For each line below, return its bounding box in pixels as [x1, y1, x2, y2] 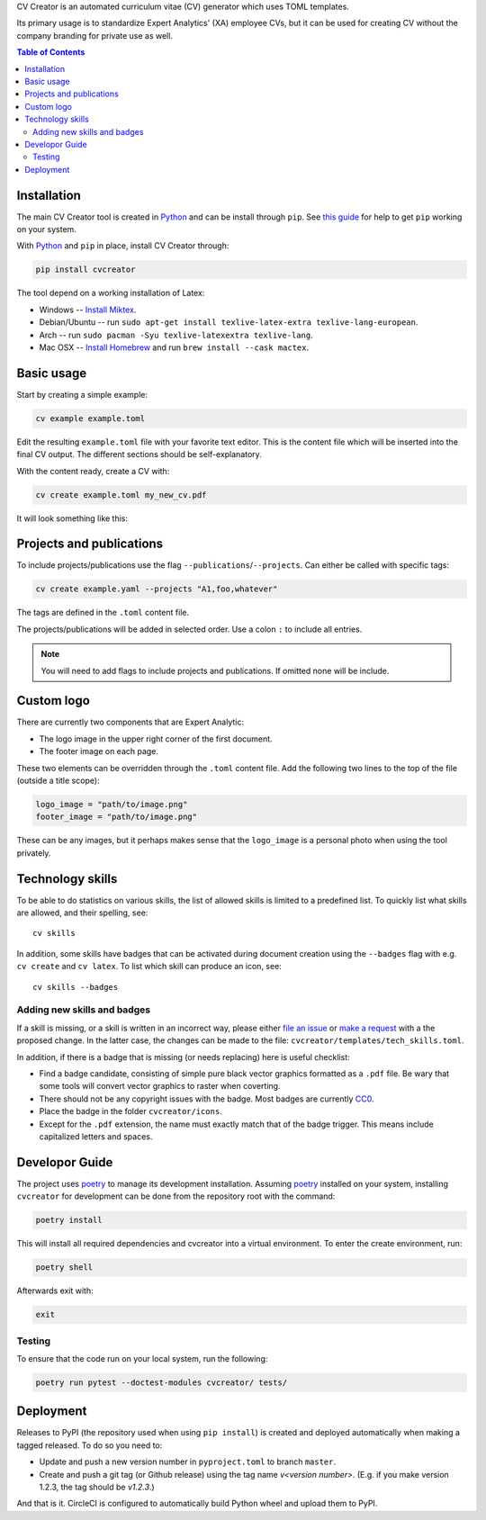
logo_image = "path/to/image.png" [35, 799, 188, 810]
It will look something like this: [16, 513, 129, 524]
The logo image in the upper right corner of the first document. [39, 733, 274, 744]
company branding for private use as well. [16, 30, 173, 40]
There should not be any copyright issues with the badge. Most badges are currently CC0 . [39, 1093, 374, 1104]
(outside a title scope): [16, 775, 100, 787]
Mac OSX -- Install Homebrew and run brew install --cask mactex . [39, 342, 310, 353]
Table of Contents [16, 47, 85, 58]
